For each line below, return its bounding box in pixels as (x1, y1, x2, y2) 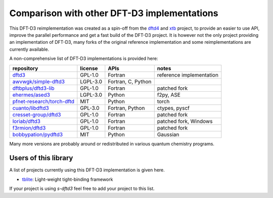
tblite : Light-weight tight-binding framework (22, 176, 113, 182)
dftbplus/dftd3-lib (12, 85, 55, 92)
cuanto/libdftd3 (12, 104, 49, 111)
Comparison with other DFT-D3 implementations (9, 8, 218, 19)
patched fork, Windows (157, 117, 213, 124)
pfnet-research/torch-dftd (12, 98, 75, 105)
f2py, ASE (157, 91, 180, 98)
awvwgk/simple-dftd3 (12, 78, 65, 85)
